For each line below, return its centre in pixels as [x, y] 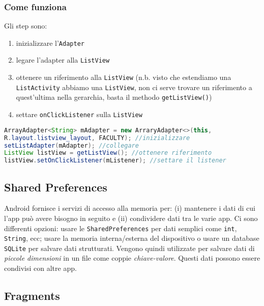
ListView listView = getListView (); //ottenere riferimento [108, 153]
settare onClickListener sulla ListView [79, 114]
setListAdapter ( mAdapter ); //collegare [71, 145]
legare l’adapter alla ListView [63, 60]
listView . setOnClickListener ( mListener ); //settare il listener [115, 161]
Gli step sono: [26, 26]
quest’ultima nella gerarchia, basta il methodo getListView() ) [114, 97]
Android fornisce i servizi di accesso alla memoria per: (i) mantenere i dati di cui [130, 208]
